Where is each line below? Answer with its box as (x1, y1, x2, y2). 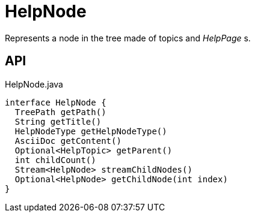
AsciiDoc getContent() (14, 135, 121, 146)
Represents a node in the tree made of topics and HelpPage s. (5, 32, 251, 43)
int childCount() (14, 155, 96, 165)
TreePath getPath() (14, 107, 106, 117)
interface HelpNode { (5, 97, 106, 107)
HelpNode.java (5, 79, 63, 89)
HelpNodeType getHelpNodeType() (14, 126, 167, 136)
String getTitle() (14, 116, 102, 126)
